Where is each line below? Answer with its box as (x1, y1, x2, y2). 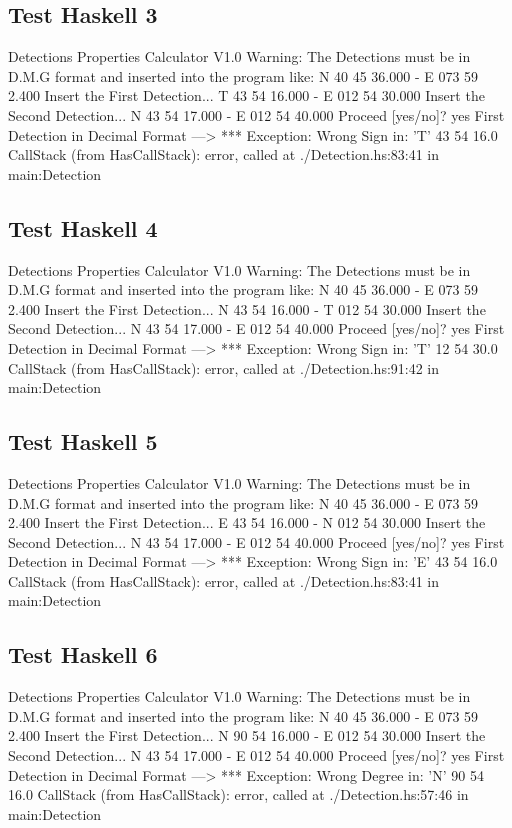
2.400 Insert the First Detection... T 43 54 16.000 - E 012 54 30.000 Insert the (8, 85, 485, 106)
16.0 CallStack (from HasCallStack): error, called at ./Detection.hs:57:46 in (8, 784, 469, 805)
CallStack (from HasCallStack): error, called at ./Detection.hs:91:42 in (8, 357, 440, 378)
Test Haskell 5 (8, 426, 158, 457)
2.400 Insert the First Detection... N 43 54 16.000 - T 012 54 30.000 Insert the (8, 298, 486, 319)
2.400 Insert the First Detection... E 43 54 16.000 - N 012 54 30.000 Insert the (8, 512, 486, 533)
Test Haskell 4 (8, 212, 158, 243)
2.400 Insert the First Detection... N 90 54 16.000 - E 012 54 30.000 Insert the (8, 725, 486, 746)
